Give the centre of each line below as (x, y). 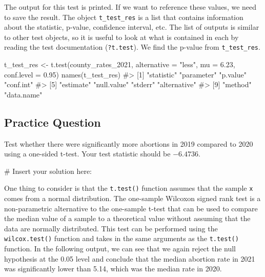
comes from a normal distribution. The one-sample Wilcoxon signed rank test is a (132, 198)
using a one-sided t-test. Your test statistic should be (87, 154)
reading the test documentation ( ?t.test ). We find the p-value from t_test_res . (132, 47)
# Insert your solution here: (48, 171)
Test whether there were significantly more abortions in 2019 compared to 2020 (129, 143)
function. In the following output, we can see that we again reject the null (120, 249)
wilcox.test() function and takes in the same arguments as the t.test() (121, 238)
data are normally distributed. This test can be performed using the (111, 228)
